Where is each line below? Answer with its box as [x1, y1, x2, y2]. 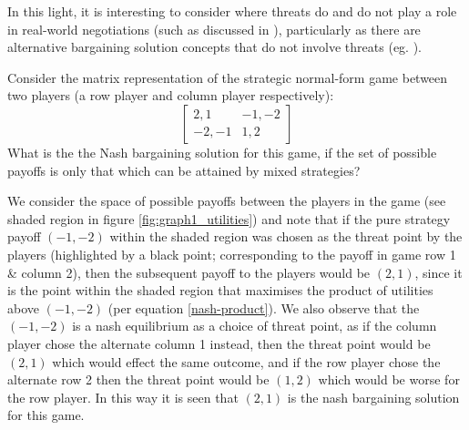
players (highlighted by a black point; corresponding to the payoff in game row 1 [7, 244, 456, 263]
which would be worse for [318, 370, 460, 389]
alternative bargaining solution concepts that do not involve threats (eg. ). [7, 37, 422, 56]
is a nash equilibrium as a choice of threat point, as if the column [72, 316, 437, 335]
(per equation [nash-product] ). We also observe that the [107, 298, 420, 317]
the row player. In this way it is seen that [7, 387, 239, 406]
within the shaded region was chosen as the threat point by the [109, 227, 463, 246]
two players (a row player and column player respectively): [7, 86, 334, 105]
